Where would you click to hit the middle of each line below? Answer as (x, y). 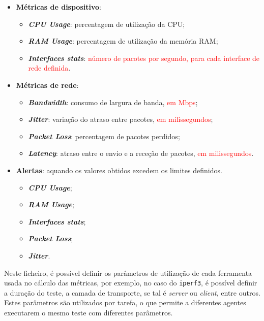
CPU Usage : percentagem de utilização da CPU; (107, 24)
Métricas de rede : (47, 85)
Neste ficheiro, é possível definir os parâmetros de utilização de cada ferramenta (128, 272)
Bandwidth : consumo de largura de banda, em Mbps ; (113, 102)
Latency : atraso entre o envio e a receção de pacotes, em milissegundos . (141, 153)
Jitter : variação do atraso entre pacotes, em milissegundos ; (121, 119)
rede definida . (49, 68)
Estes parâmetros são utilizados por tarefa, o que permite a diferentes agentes (125, 302)
